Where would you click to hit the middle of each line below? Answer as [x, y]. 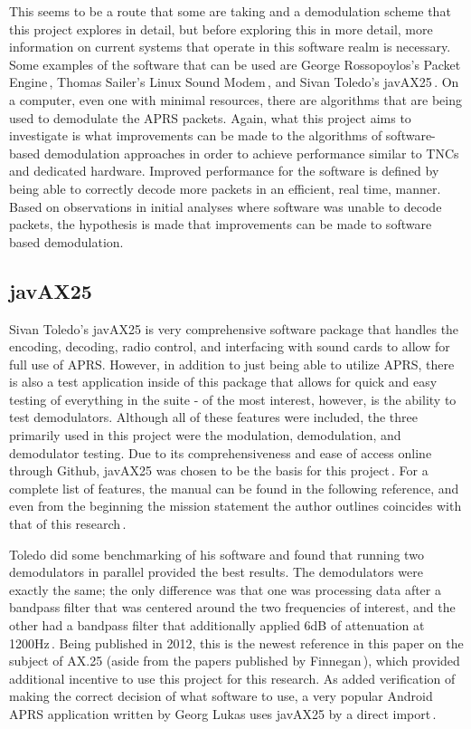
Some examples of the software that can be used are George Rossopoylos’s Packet [235, 64]
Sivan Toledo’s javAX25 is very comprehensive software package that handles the [234, 328]
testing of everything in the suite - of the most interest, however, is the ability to [233, 399]
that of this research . [68, 524]
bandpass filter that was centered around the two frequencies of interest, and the [232, 607]
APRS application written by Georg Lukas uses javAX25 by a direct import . [223, 713]
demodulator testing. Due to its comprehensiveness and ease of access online [221, 452]
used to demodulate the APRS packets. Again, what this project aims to [210, 117]
